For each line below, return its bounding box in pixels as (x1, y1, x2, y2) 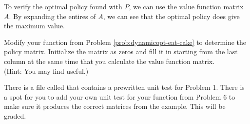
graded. (4, 110, 26, 121)
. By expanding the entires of (9, 11, 96, 21)
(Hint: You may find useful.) (4, 65, 89, 76)
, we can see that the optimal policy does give (103, 11, 240, 21)
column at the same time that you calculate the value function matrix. (4, 56, 215, 66)
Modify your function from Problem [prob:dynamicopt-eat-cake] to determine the (4, 37, 247, 47)
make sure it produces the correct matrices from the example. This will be (4, 101, 226, 111)
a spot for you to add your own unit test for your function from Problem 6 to (4, 91, 235, 102)
